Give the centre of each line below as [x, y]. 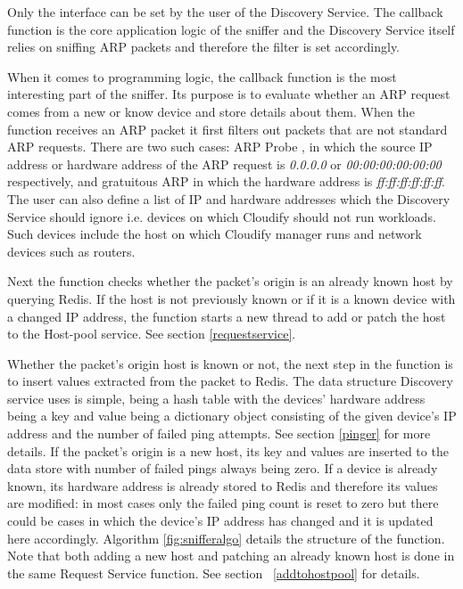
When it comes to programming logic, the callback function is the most [202, 76]
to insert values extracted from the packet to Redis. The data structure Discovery [230, 381]
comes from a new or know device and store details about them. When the [211, 111]
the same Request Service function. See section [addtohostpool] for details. [214, 573]
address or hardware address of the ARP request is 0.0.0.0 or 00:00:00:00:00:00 [224, 164]
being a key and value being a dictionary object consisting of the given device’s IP [232, 416]
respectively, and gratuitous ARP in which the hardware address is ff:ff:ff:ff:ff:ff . [226, 181]
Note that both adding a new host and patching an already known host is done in [231, 556]
